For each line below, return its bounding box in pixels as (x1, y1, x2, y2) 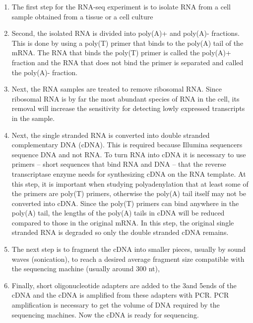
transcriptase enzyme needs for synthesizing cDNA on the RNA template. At (11, 168, 246, 179)
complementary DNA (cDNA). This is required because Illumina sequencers (11, 139, 243, 150)
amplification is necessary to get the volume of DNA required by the (11, 300, 220, 310)
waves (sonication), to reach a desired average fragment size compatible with (11, 253, 245, 264)
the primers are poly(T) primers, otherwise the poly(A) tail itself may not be (11, 188, 247, 199)
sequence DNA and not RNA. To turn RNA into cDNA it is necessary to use (11, 149, 246, 159)
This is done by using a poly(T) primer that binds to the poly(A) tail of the (11, 37, 244, 48)
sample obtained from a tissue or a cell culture (11, 11, 153, 21)
